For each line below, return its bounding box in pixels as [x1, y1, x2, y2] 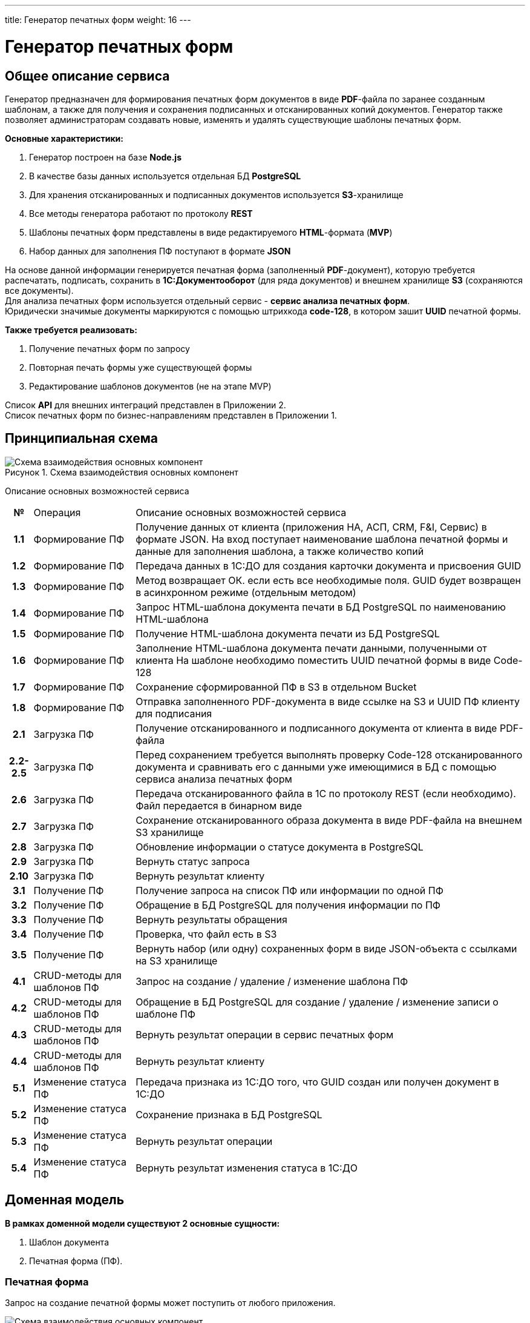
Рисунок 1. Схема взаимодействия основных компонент [5, 466, 238, 477]
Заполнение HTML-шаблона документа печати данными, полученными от [136, 642, 487, 654]
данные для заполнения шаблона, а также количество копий [136, 545, 424, 557]
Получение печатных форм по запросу [29, 343, 190, 354]
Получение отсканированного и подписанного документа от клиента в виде [136, 721, 497, 734]
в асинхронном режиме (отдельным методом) [136, 586, 356, 598]
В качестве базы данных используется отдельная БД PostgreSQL [29, 170, 301, 181]
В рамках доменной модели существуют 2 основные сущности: [5, 1218, 280, 1228]
